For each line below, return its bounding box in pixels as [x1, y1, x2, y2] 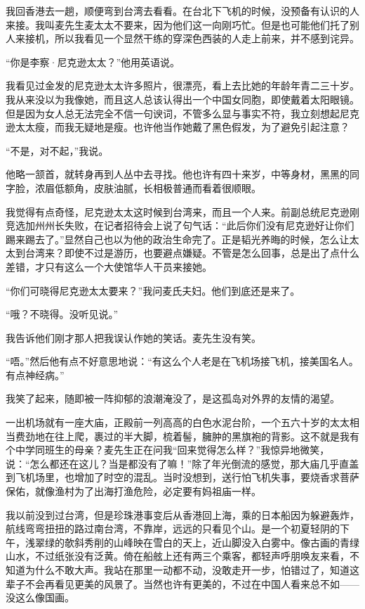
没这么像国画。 [6, 590, 74, 605]
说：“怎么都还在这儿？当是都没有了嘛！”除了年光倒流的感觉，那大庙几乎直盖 [6, 456, 359, 470]
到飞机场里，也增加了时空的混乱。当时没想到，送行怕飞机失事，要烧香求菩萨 [6, 470, 359, 485]
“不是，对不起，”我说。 [6, 143, 109, 158]
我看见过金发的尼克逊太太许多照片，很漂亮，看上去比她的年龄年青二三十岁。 [6, 78, 359, 93]
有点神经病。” [6, 367, 65, 382]
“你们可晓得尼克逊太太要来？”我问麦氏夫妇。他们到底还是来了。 [6, 283, 300, 297]
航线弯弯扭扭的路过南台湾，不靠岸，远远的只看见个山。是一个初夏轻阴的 [6, 521, 340, 536]
